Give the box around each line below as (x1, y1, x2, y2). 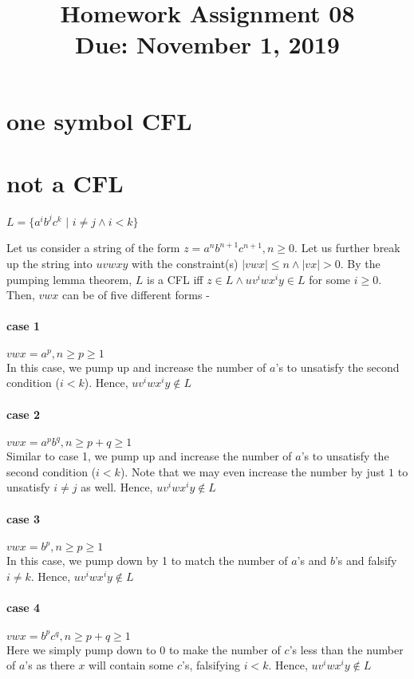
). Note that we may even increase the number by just (120, 463, 385, 480)
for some (309, 270, 351, 287)
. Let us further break (294, 239, 400, 256)
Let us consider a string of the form (6, 239, 180, 256)
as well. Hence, (81, 479, 153, 495)
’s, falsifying (182, 657, 240, 673)
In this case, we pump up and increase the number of (6, 358, 266, 375)
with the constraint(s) (131, 255, 239, 272)
